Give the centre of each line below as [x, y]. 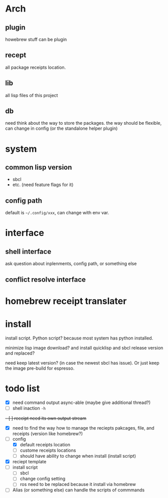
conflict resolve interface [46, 279]
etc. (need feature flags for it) [43, 185]
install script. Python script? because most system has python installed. [79, 338]
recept [16, 55]
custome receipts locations [48, 450]
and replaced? [20, 353]
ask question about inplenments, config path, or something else [71, 264]
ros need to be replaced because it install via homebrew [78, 484]
